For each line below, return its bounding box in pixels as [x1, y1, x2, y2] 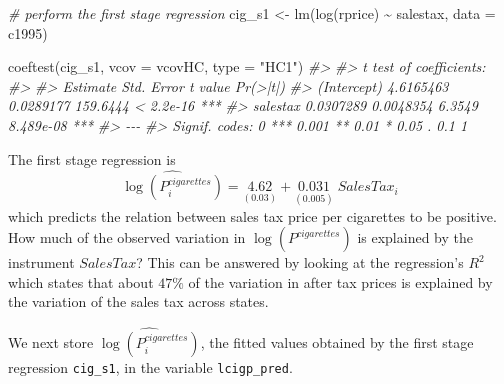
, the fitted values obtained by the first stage [200, 332, 474, 353]
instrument [8, 252, 75, 273]
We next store [8, 332, 94, 353]
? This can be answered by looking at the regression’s [136, 252, 464, 273]
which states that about [8, 271, 154, 292]
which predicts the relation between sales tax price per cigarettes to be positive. [8, 205, 497, 226]
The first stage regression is [8, 148, 176, 169]
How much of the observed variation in [8, 227, 246, 248]
